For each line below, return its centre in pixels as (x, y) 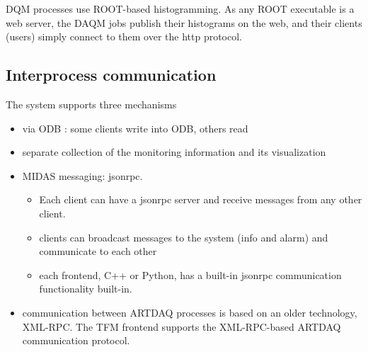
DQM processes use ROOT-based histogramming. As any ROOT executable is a (180, 8)
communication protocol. (76, 340)
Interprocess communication (111, 75)
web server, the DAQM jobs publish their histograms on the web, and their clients (184, 22)
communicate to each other (98, 251)
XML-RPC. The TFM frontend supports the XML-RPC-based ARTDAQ (182, 326)
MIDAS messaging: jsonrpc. (82, 175)
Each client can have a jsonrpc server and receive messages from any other (201, 199)
